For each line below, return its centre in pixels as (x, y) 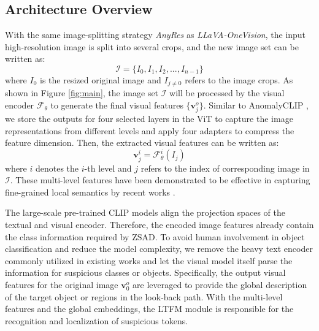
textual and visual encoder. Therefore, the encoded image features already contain (159, 224)
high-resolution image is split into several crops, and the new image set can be (152, 46)
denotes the (57, 168)
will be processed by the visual (227, 93)
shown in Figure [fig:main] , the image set (82, 93)
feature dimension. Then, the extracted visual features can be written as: (142, 143)
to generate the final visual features (117, 105)
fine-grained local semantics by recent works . (90, 192)
